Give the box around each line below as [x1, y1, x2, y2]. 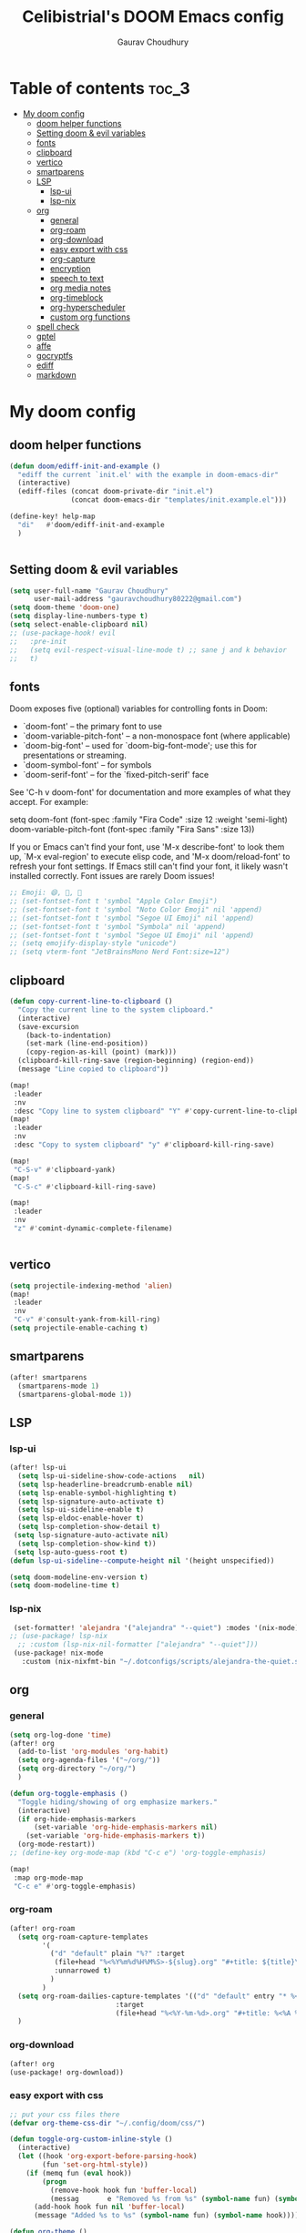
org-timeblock [49, 291, 104, 302]
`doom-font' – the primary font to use [22, 721, 162, 732]
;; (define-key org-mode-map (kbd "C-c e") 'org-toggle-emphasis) [9, 1849, 267, 1858]
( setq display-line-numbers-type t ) [9, 612, 148, 621]
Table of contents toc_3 [9, 77, 190, 98]
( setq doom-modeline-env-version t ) [9, 1573, 148, 1582]
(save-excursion [17, 1022, 79, 1031]
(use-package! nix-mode [13, 1648, 104, 1658]
